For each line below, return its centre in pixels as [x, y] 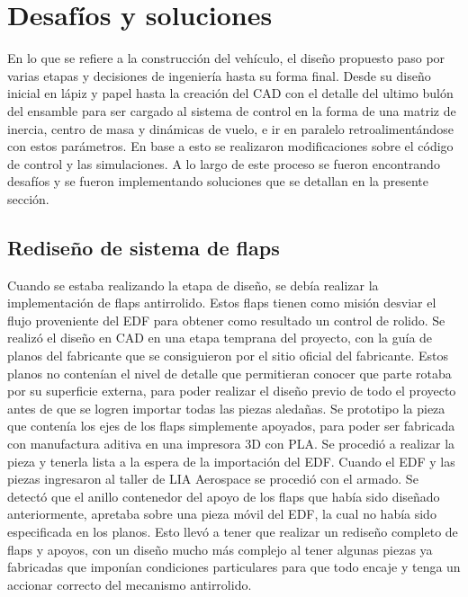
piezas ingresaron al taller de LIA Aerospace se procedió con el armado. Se [213, 479]
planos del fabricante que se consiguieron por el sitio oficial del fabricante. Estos [228, 356]
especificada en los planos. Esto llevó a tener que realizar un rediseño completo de [233, 531]
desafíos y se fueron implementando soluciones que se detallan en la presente [218, 181]
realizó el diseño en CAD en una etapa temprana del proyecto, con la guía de [220, 338]
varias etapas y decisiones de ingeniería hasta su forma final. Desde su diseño [219, 75]
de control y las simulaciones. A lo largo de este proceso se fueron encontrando [224, 163]
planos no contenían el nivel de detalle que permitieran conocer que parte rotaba [229, 373]
